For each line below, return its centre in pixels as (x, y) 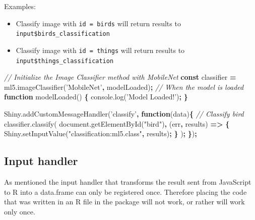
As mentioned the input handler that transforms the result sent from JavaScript (128, 181)
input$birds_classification (63, 34)
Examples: (20, 6)
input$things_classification (65, 61)
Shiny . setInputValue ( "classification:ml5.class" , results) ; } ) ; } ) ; (101, 133)
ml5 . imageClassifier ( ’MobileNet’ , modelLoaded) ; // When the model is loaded (124, 87)
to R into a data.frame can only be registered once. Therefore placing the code (125, 191)
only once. (20, 211)
